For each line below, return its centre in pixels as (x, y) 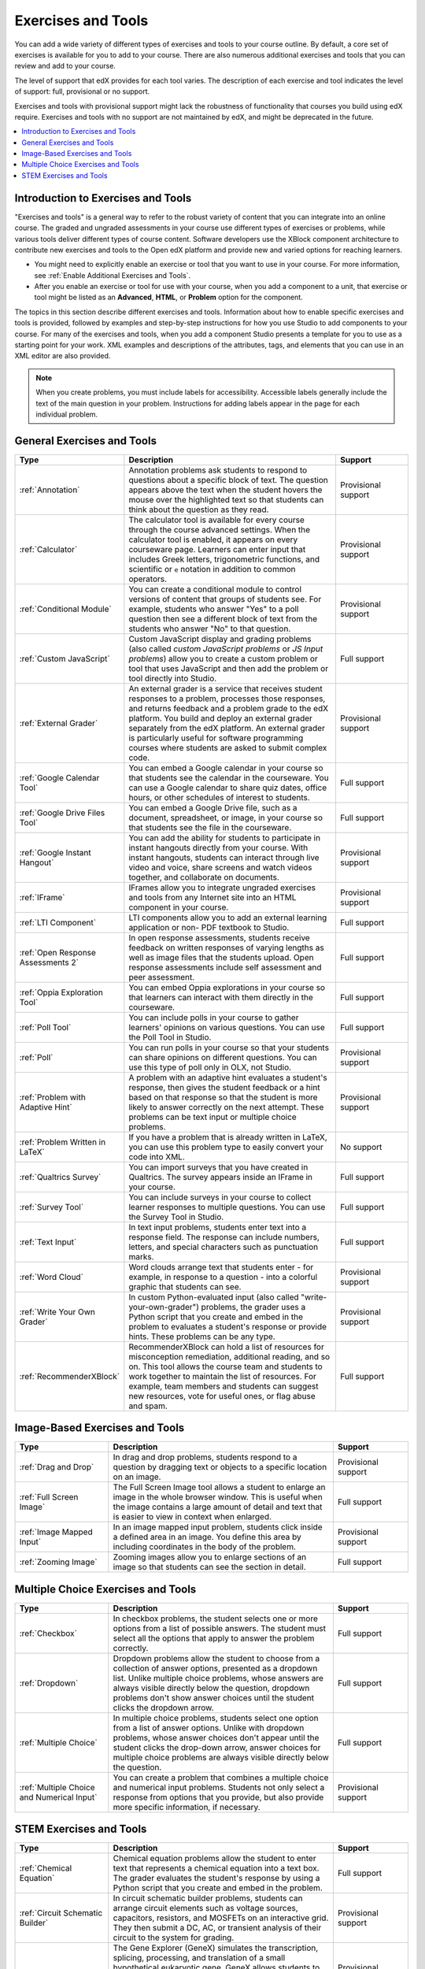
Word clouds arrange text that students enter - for (221, 1266)
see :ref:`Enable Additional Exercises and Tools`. (113, 275)
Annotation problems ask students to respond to (218, 470)
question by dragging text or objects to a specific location (220, 1467)
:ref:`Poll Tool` (45, 1027)
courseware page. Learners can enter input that (217, 549)
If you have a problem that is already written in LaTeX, (228, 1137)
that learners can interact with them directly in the (221, 997)
